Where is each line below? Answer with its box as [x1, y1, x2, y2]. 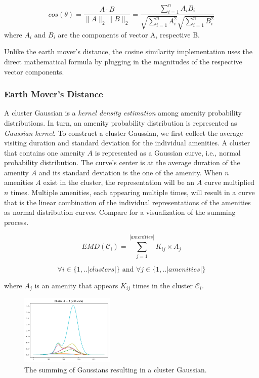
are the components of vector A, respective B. [58, 29, 200, 40]
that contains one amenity [4, 147, 85, 158]
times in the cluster [133, 280, 193, 290]
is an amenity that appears [34, 280, 118, 290]
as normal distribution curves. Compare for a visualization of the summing [4, 207, 236, 217]
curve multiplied [204, 177, 255, 187]
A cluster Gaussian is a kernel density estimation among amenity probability [4, 107, 242, 118]
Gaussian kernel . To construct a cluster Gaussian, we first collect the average [4, 127, 243, 138]
